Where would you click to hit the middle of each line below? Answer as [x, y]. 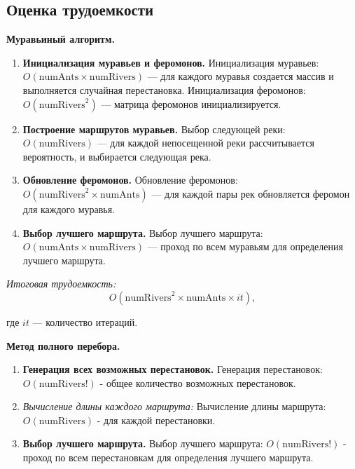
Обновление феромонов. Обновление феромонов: [130, 180]
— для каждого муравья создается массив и [241, 76]
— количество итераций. [85, 321]
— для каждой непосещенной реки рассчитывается [206, 143]
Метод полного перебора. [63, 345]
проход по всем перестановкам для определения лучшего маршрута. [168, 457]
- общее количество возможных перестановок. [198, 382]
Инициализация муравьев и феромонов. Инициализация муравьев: [171, 62]
